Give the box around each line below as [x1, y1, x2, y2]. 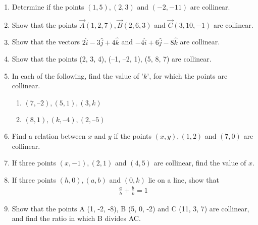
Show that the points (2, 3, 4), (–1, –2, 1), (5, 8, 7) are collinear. [12, 53, 212, 64]
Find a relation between [12, 131, 86, 141]
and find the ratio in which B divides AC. [12, 213, 141, 223]
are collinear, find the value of [153, 157, 246, 168]
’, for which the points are [147, 70, 228, 81]
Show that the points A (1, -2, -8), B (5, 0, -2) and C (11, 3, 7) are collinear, [12, 203, 249, 213]
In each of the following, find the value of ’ [12, 70, 143, 81]
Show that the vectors [12, 36, 80, 47]
